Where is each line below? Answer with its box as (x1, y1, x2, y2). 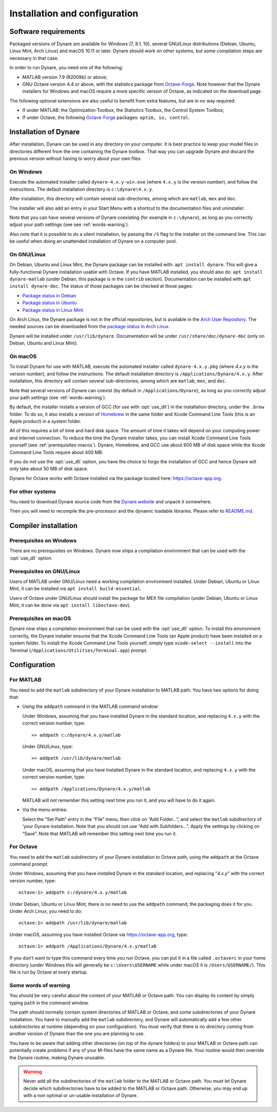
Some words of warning (9, 982, 70, 989)
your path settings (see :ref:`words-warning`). (9, 394, 106, 400)
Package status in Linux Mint (22, 307, 84, 313)
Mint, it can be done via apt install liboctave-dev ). (9, 602, 131, 609)
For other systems (9, 488, 56, 495)
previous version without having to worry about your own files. (9, 155, 142, 161)
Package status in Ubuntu (22, 300, 77, 306)
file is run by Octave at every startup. (9, 969, 88, 975)
